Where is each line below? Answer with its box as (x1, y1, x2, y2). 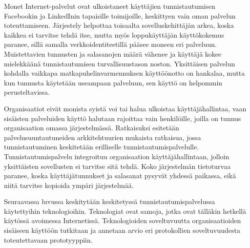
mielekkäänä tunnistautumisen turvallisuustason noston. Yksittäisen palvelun (4, 58, 235, 68)
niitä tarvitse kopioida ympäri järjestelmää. (4, 180, 134, 190)
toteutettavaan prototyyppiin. (4, 234, 93, 245)
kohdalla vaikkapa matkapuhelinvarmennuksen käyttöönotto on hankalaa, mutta (4, 68, 245, 78)
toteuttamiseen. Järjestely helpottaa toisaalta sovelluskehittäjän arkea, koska (4, 20, 234, 30)
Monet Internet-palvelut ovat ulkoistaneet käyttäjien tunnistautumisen (4, 1, 215, 11)
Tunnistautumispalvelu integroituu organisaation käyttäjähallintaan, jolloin (4, 151, 229, 161)
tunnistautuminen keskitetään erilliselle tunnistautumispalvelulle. (4, 142, 199, 152)
